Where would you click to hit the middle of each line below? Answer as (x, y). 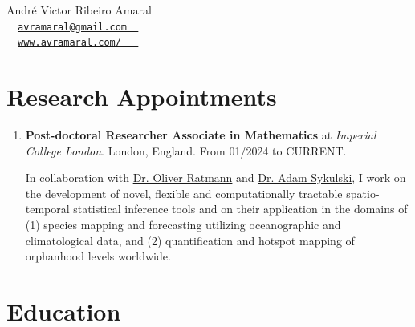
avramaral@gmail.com (73, 27)
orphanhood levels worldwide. (98, 256)
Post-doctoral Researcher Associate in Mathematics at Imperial (201, 135)
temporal (47, 209)
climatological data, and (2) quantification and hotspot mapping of (190, 240)
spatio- (363, 193)
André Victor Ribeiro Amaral (79, 10)
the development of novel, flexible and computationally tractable (184, 193)
